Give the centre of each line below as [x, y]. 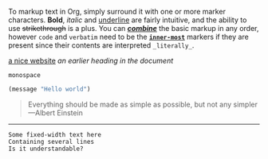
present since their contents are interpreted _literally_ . [101, 45]
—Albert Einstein [55, 112]
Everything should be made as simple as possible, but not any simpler [142, 104]
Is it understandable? [46, 149]
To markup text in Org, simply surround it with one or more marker [117, 12]
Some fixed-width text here [55, 134]
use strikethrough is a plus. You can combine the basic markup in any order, [134, 28]
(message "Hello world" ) [49, 89]
